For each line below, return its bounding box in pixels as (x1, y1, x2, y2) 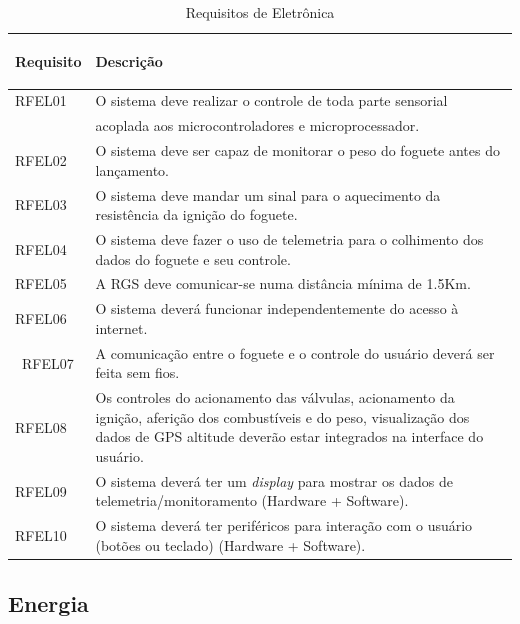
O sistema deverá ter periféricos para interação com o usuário (95, 515, 473, 536)
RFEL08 (15, 416, 67, 437)
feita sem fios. (95, 362, 180, 383)
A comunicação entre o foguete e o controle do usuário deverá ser (95, 342, 495, 363)
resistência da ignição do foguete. (95, 204, 298, 225)
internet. (95, 317, 148, 338)
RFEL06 (15, 308, 67, 329)
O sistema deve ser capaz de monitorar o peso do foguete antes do (95, 140, 500, 161)
